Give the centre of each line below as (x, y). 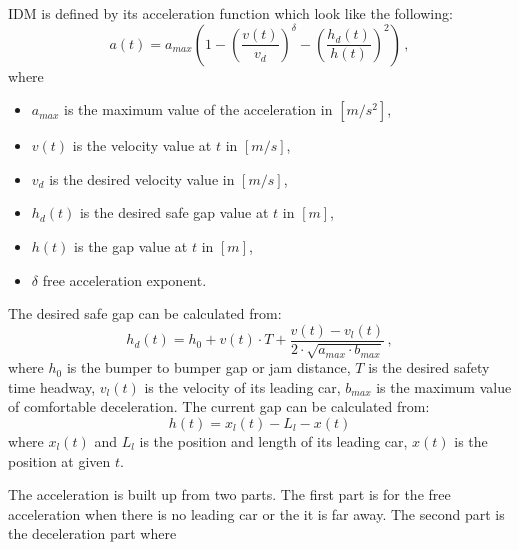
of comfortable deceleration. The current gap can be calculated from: (219, 406)
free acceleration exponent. (124, 279)
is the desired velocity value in (142, 178)
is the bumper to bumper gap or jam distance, (208, 367)
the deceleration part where (92, 533)
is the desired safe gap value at (174, 212)
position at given (59, 460)
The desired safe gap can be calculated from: (145, 313)
